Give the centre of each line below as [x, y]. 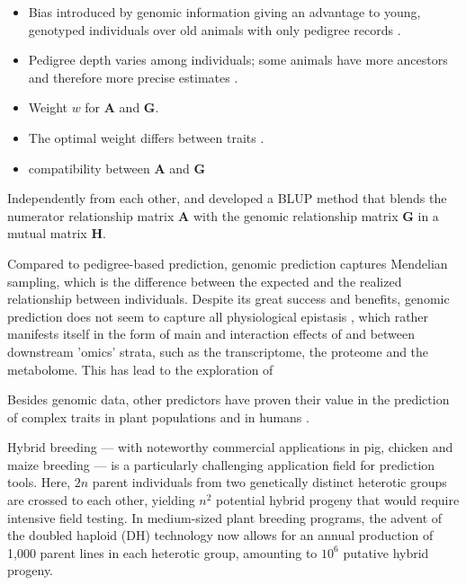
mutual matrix [47, 233]
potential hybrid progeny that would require [338, 500]
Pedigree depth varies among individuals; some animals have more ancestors [238, 60]
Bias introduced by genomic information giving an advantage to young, [224, 12]
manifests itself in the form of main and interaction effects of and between [211, 334]
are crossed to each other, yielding [101, 500]
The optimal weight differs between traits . [146, 137]
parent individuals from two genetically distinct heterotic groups [269, 482]
